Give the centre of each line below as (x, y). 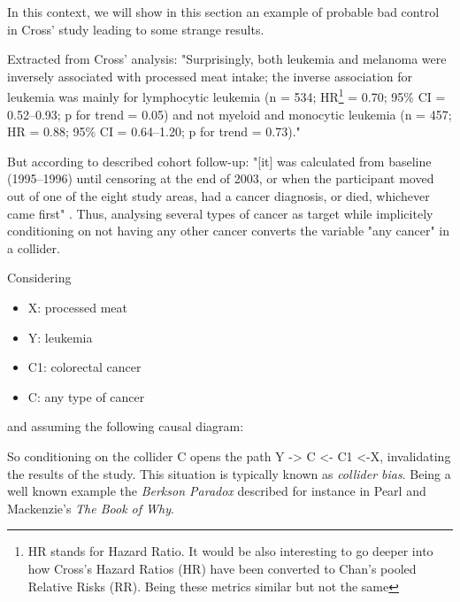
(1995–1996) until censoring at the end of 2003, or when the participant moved (221, 178)
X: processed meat (77, 307)
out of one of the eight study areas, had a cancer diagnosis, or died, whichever (218, 196)
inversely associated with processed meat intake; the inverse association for (210, 76)
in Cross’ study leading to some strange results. (136, 29)
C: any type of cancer (86, 396)
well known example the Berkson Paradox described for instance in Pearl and (217, 491)
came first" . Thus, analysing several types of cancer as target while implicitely (220, 213)
